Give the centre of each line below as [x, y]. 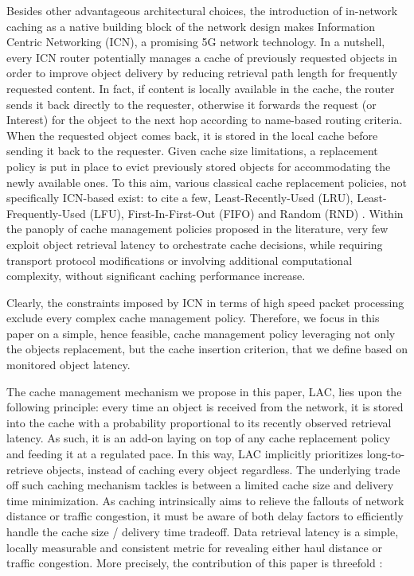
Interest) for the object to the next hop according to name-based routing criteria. [205, 120]
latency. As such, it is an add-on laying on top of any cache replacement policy [199, 438]
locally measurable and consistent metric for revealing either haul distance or [194, 547]
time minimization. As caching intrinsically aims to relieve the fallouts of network [205, 500]
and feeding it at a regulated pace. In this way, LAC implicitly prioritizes [185, 454]
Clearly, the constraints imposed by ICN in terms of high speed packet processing [205, 302]
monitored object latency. [68, 365]
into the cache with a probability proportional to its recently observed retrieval [199, 422]
